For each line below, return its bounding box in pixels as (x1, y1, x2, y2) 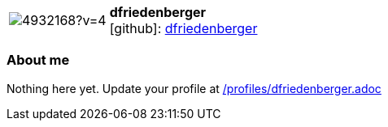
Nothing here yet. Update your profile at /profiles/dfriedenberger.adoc (7, 81, 381, 95)
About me (7, 52, 70, 69)
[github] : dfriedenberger (109, 20, 258, 36)
